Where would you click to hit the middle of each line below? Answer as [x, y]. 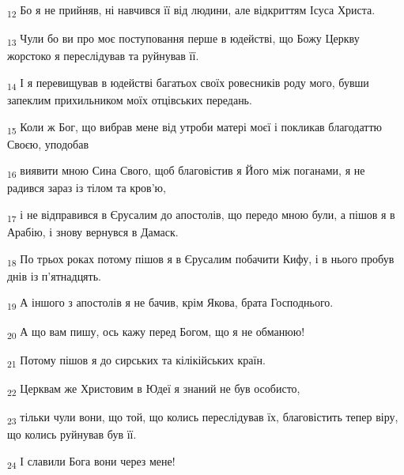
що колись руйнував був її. [72, 434]
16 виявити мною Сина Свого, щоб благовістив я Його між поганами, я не [186, 172]
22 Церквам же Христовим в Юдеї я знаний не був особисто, [154, 389]
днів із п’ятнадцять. [54, 275]
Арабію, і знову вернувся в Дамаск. [93, 232]
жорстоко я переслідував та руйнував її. [103, 56]
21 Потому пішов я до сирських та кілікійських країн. [136, 360]
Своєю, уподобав [48, 143]
